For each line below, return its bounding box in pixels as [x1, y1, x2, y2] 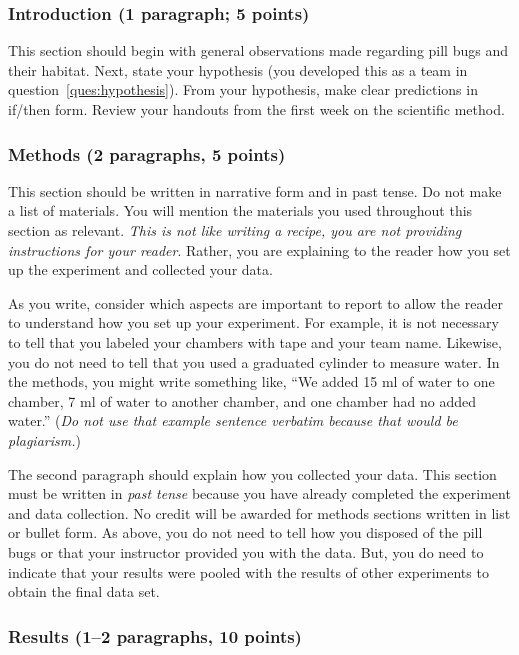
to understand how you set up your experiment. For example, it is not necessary [8, 312, 499, 333]
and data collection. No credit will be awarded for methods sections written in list [8, 502, 511, 523]
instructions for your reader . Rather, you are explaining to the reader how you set [8, 239, 511, 260]
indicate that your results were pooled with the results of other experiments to [8, 561, 489, 582]
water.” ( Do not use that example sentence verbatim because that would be [8, 410, 458, 431]
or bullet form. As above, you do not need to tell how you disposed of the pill [8, 522, 483, 543]
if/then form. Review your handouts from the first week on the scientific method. [8, 99, 505, 119]
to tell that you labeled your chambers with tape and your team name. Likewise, [8, 331, 502, 352]
